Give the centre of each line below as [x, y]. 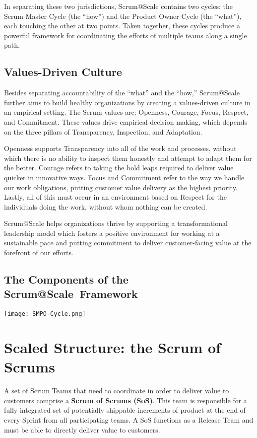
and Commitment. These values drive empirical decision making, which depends [126, 121]
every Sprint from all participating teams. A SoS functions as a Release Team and [129, 420]
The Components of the [66, 279]
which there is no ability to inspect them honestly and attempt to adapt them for [128, 158]
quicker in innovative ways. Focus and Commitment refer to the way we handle [124, 177]
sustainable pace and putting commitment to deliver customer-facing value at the [128, 243]
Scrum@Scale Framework [71, 294]
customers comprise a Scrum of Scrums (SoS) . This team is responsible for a [126, 400]
